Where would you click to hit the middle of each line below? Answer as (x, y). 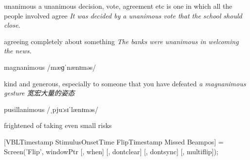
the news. (18, 51)
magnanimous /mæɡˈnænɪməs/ (50, 67)
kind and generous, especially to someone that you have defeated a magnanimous (125, 83)
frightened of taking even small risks (58, 125)
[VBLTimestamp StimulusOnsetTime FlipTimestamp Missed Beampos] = (114, 141)
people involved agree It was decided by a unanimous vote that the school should (123, 15)
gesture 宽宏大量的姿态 (39, 93)
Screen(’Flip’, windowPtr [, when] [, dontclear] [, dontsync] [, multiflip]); (111, 151)
